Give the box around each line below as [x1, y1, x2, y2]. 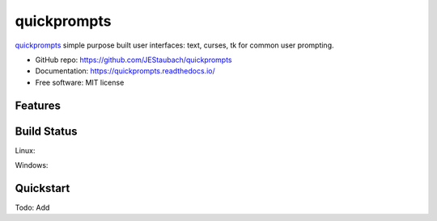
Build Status [15, 124, 78, 138]
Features [15, 98, 61, 112]
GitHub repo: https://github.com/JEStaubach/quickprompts [35, 55, 232, 65]
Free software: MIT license [35, 77, 125, 87]
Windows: [15, 161, 49, 170]
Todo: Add [15, 202, 50, 212]
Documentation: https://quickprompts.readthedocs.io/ [35, 66, 215, 76]
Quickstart [15, 181, 70, 195]
